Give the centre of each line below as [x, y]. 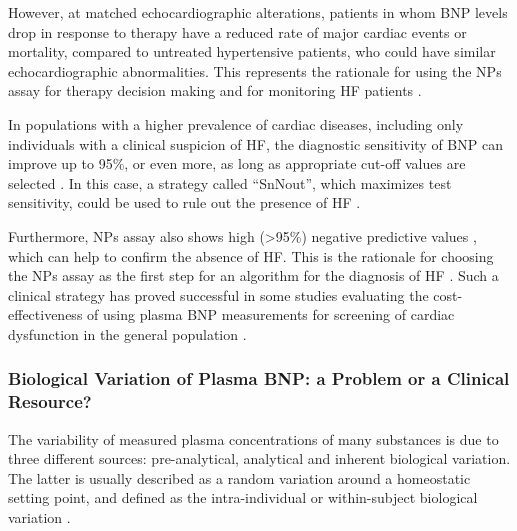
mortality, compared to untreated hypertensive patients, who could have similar [252, 51]
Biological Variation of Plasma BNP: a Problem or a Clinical [259, 378]
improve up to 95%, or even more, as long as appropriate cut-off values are [237, 163]
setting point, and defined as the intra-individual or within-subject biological [243, 497]
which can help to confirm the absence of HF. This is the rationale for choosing [251, 255]
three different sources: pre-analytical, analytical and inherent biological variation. [259, 458]
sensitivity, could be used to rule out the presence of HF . [184, 202]
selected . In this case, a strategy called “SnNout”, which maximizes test [230, 182]
